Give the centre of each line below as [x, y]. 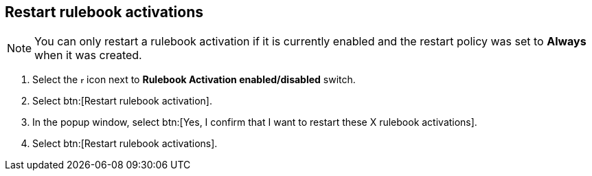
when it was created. [88, 55]
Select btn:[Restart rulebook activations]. [125, 144]
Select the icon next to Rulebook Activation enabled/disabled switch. [194, 80]
